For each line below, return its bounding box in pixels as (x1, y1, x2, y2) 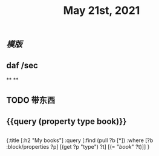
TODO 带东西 (6, 95, 56, 106)
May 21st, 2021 (63, 4, 140, 18)
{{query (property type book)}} (6, 116, 127, 126)
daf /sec (6, 60, 38, 70)
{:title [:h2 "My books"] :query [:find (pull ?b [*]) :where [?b (6, 137, 154, 144)
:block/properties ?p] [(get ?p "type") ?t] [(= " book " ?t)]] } (6, 143, 150, 151)
